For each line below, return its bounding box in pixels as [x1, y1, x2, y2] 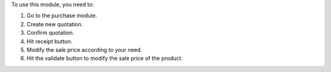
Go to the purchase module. [26, 12, 97, 20]
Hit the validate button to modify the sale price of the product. [26, 55, 183, 62]
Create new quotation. [26, 20, 83, 27]
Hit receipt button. [26, 37, 73, 45]
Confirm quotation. [26, 29, 75, 37]
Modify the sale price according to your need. [26, 46, 142, 53]
